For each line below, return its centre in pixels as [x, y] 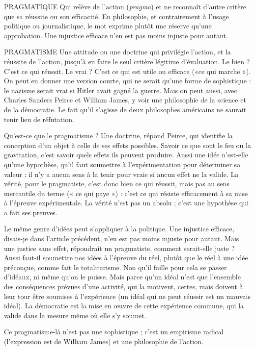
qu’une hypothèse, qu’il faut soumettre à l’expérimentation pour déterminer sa [122, 164]
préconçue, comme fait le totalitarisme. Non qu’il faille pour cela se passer [115, 267]
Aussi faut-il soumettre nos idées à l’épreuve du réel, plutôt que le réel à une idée [126, 258]
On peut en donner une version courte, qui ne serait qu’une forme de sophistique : [127, 81]
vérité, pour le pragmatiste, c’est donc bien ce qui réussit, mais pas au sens [117, 184]
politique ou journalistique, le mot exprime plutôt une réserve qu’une [108, 26]
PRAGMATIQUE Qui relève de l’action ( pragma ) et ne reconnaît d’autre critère [125, 6]
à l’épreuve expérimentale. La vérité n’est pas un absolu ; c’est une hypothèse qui [127, 203]
